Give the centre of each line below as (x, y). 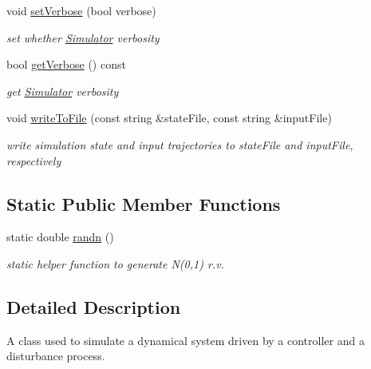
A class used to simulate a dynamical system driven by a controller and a (185, 340)
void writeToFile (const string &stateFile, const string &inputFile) (169, 118)
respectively (34, 160)
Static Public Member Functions (144, 203)
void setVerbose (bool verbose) (81, 10)
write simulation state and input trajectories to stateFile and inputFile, (180, 144)
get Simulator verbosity (63, 91)
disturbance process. (56, 356)
